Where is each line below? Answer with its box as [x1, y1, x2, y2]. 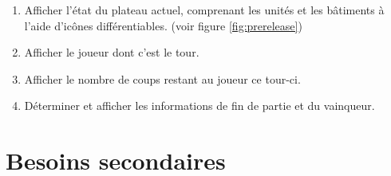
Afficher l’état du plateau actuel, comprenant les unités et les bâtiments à [24, 2, 385, 18]
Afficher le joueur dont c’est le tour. [24, 44, 199, 61]
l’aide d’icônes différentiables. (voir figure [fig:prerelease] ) [24, 17, 302, 33]
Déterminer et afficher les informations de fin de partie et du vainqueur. [24, 97, 375, 114]
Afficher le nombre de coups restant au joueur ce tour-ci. [24, 70, 301, 87]
